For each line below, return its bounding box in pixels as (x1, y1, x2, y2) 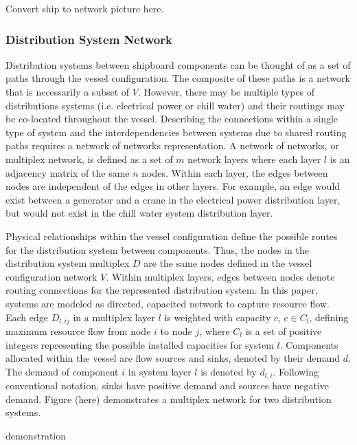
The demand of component (5, 364, 119, 378)
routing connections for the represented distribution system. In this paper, (5, 283, 318, 297)
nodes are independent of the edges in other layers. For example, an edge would (5, 179, 341, 193)
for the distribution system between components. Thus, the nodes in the (5, 242, 309, 257)
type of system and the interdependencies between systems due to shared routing (5, 124, 347, 139)
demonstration (5, 428, 67, 442)
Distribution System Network (5, 30, 172, 47)
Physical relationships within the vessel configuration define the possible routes (5, 228, 338, 243)
